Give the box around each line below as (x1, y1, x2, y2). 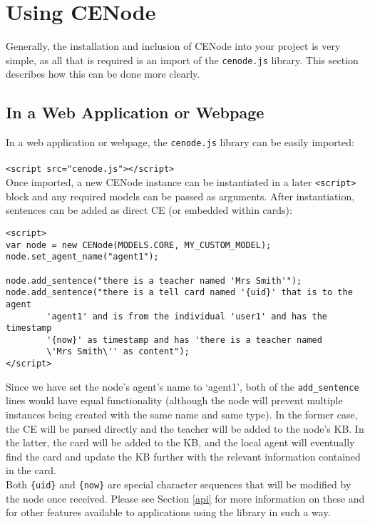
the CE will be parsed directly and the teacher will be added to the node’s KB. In (6, 421, 364, 436)
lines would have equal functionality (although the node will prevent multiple (6, 393, 343, 408)
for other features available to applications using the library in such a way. (6, 505, 331, 520)
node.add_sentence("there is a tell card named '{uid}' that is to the (6, 287, 353, 298)
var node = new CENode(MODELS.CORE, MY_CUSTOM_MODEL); (6, 240, 272, 250)
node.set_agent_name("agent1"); (6, 252, 159, 262)
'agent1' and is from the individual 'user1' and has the (46, 311, 328, 322)
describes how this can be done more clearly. (6, 66, 200, 81)
